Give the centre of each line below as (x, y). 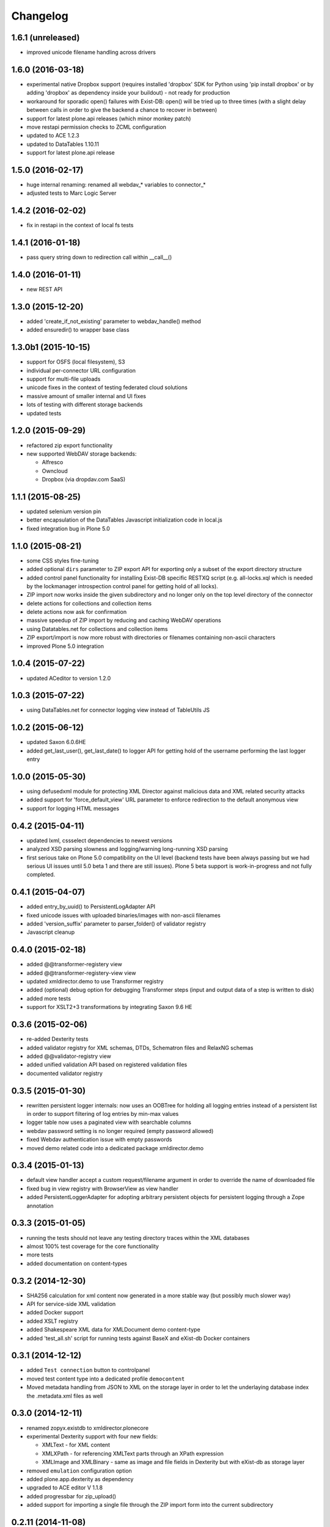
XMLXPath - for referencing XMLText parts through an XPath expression (133, 1453)
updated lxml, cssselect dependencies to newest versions (100, 840)
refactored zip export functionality (70, 445)
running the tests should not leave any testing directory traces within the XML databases (138, 1237)
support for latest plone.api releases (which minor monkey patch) (109, 118)
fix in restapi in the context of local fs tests (80, 225)
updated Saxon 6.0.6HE (56, 742)
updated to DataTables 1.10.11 (63, 144)
